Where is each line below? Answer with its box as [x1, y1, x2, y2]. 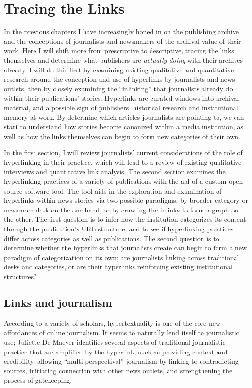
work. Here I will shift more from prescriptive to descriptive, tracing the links [4, 45, 234, 55]
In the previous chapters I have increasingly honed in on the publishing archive [4, 26, 239, 36]
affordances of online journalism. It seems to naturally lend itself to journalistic [4, 327, 239, 337]
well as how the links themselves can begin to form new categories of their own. [4, 131, 240, 141]
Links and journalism [4, 295, 112, 310]
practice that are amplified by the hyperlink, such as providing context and [4, 346, 228, 356]
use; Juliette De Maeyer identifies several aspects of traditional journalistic [4, 336, 226, 347]
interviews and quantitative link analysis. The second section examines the [4, 166, 226, 176]
